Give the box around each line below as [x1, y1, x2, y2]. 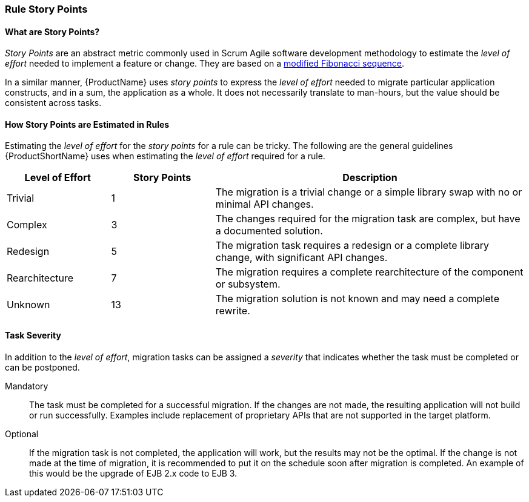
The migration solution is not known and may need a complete [215, 292, 500, 305]
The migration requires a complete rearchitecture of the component [215, 266, 524, 279]
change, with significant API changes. [215, 251, 388, 264]
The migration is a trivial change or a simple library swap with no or [215, 186, 522, 199]
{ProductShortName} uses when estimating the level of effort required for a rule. [5, 151, 325, 162]
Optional [5, 428, 39, 439]
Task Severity [5, 330, 61, 341]
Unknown [7, 299, 50, 311]
